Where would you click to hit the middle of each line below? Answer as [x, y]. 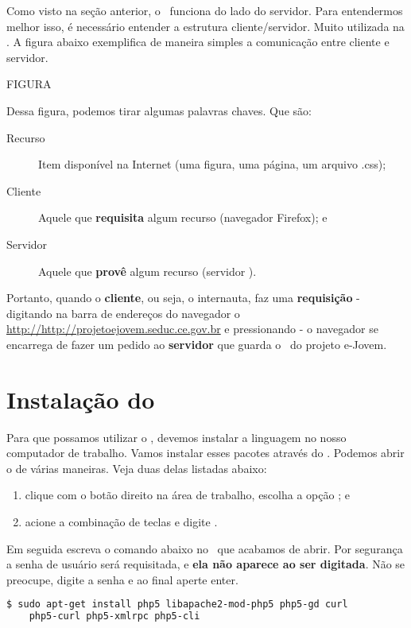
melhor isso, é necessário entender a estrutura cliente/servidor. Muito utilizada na [205, 26]
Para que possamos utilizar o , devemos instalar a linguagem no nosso [176, 437]
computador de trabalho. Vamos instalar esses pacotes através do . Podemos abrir [205, 453]
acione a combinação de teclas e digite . [121, 521]
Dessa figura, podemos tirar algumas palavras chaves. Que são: [159, 110]
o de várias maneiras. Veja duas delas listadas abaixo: [137, 468]
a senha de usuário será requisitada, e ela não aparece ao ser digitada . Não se [206, 564]
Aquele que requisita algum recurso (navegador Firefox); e [183, 217]
